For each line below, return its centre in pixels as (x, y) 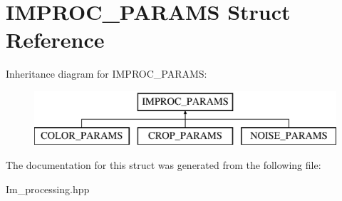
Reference (55, 40)
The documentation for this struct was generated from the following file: (164, 165)
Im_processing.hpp (48, 189)
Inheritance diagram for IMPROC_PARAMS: (107, 74)
